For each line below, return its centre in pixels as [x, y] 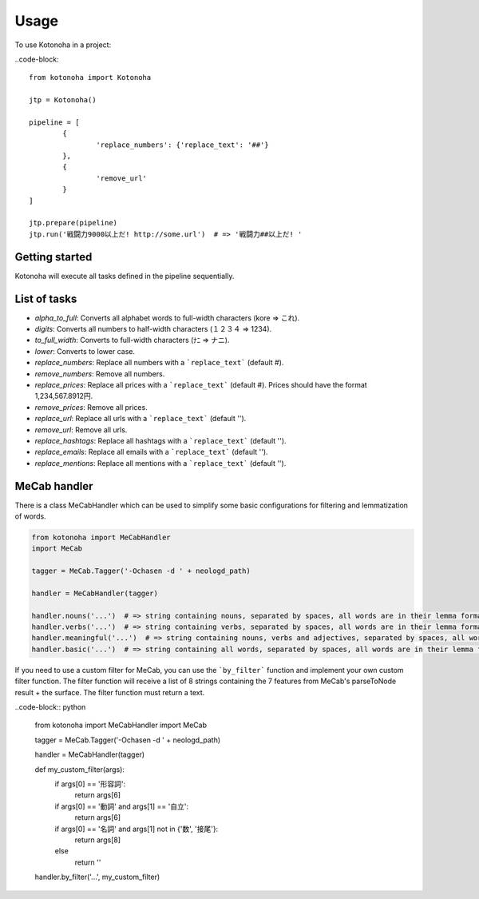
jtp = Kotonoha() [63, 100]
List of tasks [46, 298]
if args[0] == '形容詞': [90, 784]
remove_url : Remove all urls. [81, 430]
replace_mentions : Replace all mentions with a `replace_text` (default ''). [160, 463]
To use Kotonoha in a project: [63, 45]
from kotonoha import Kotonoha [90, 78]
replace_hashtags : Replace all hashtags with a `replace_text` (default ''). [160, 440]
